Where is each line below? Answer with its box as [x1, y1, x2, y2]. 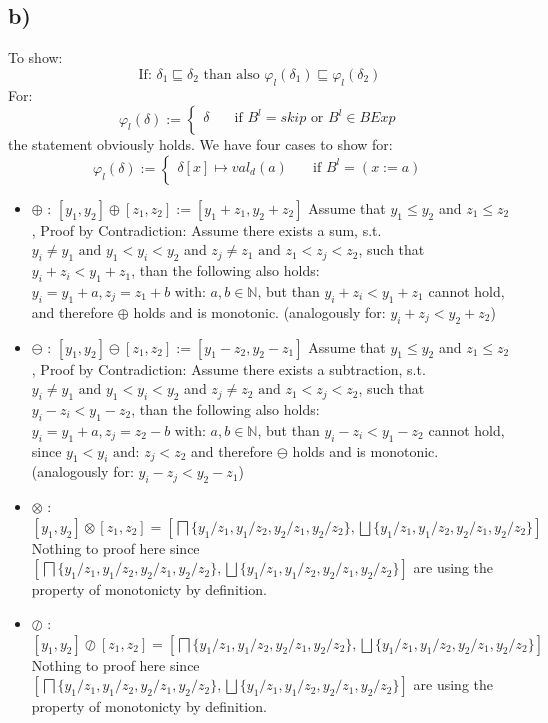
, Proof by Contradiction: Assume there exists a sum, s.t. [31, 219, 382, 240]
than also [203, 67, 260, 82]
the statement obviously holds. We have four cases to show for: [8, 134, 393, 155]
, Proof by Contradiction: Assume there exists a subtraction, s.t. [31, 358, 426, 379]
